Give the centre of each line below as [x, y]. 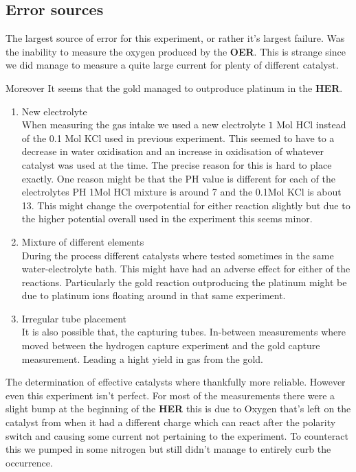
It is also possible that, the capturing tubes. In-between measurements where [183, 332]
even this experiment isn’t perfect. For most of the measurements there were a [170, 395]
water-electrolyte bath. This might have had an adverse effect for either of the [186, 269]
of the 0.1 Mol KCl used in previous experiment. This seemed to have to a [178, 138]
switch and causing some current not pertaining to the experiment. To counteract [177, 435]
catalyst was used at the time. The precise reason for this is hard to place [177, 164]
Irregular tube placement [74, 318]
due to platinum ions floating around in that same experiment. [154, 295]
